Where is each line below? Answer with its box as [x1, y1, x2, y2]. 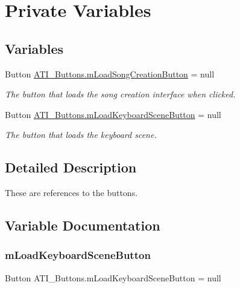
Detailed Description [5, 158, 137, 177]
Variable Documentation [5, 216, 160, 235]
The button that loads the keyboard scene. [5, 128, 157, 141]
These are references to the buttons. [5, 186, 138, 199]
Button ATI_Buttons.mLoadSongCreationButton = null [5, 67, 215, 80]
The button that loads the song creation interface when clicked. [5, 88, 236, 100]
